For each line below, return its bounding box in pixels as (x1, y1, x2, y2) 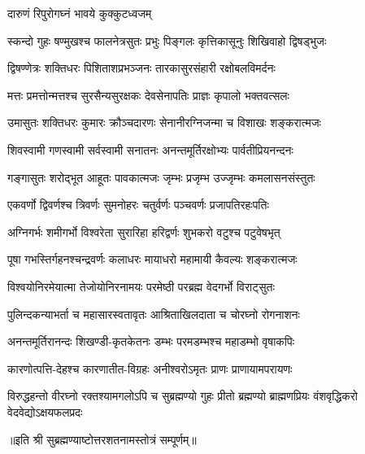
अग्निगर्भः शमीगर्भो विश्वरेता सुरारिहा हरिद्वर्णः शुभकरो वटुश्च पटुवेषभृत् (7, 223, 280, 240)
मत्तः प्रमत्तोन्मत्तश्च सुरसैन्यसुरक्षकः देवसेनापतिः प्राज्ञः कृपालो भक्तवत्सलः (7, 86, 289, 103)
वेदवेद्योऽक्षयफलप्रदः (7, 403, 83, 420)
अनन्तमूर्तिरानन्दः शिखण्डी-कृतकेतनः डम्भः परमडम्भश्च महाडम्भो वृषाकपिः (7, 333, 295, 350)
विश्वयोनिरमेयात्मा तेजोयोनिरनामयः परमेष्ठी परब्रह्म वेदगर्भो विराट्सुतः (7, 277, 275, 295)
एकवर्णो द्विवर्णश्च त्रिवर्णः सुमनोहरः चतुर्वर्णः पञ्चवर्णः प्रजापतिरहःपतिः (7, 196, 269, 213)
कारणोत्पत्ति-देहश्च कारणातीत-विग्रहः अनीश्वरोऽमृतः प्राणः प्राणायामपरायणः (7, 360, 293, 377)
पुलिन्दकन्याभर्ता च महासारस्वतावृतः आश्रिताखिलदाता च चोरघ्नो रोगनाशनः (7, 305, 300, 322)
